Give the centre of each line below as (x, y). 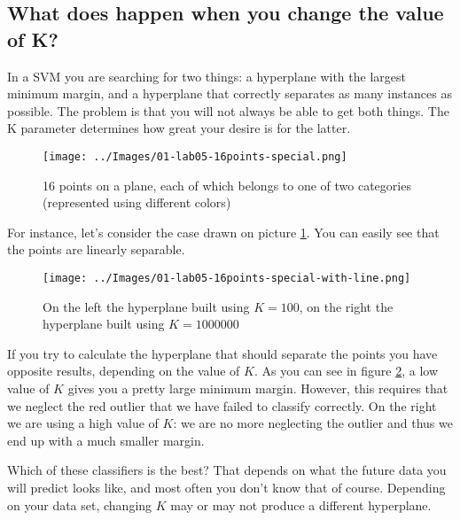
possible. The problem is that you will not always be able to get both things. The (228, 110)
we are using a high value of (83, 423)
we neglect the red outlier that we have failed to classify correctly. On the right (222, 405)
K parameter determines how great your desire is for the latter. (179, 128)
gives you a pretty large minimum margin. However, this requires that (258, 388)
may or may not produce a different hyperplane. (301, 504)
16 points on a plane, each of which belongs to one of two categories (227, 185)
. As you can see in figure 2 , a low (346, 371)
